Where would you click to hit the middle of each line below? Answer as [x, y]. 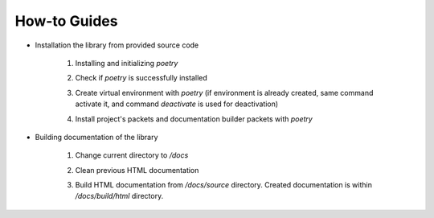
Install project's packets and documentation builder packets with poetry [194, 119]
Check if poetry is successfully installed [141, 78]
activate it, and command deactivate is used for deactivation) [177, 104]
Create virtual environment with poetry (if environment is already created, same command [224, 93]
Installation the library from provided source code [117, 45]
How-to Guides [66, 21]
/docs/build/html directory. [119, 196]
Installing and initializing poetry [127, 63]
